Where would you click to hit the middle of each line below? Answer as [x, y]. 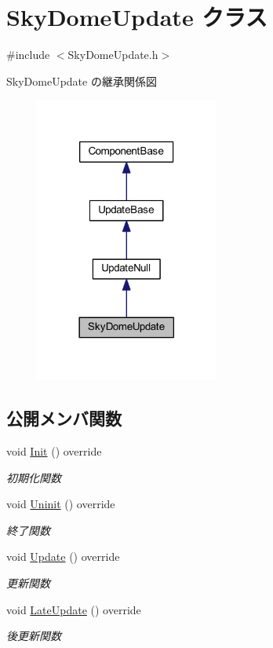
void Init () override [54, 451]
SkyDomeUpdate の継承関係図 [82, 81]
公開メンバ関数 [64, 418]
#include [28, 55]
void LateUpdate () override [74, 609]
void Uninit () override [61, 504]
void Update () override [63, 556]
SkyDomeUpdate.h [113, 55]
